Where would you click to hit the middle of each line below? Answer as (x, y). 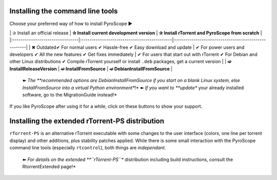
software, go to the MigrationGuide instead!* (70, 95)
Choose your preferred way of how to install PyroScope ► (71, 24)
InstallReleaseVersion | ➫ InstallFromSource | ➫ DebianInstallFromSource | (91, 69)
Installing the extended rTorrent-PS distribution (87, 121)
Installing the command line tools (64, 11)
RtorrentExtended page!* (49, 166)
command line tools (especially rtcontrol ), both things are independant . (88, 148)
